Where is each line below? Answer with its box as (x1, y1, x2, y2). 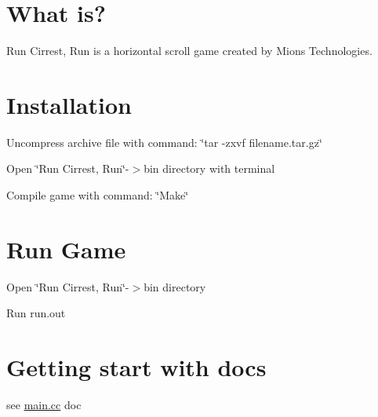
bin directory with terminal (144, 160, 275, 177)
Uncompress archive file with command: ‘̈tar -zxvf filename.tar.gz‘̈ (6, 134, 322, 150)
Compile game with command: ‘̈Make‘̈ (6, 187, 189, 203)
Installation (6, 88, 132, 120)
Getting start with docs (6, 351, 267, 383)
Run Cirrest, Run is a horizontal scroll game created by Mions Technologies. (6, 42, 373, 59)
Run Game (6, 232, 126, 265)
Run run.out (6, 305, 66, 321)
